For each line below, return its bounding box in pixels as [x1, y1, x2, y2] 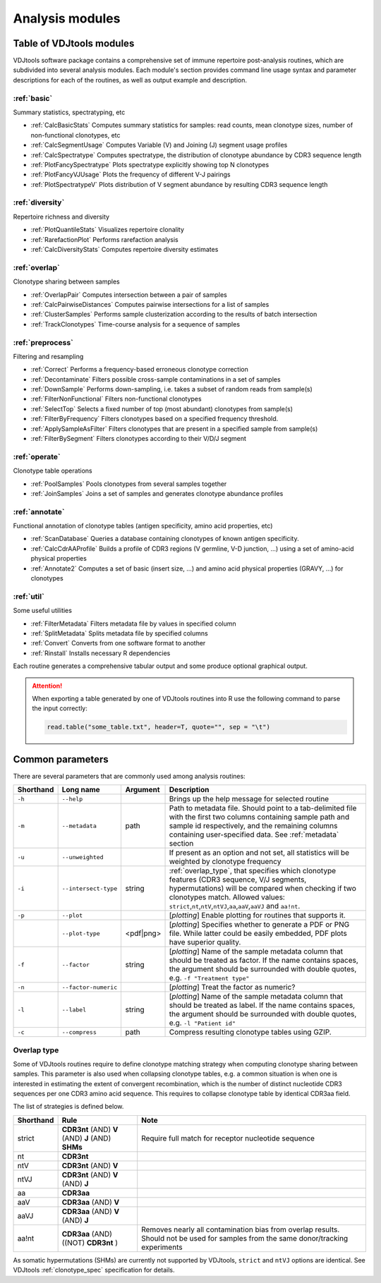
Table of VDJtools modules [13, 37, 135, 49]
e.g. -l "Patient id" [169, 1018, 236, 1028]
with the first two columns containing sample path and [169, 812, 350, 822]
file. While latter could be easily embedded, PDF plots [169, 928, 347, 938]
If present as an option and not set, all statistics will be [169, 848, 349, 858]
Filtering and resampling [13, 352, 84, 360]
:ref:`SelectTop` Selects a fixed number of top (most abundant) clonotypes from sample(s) [30, 404, 293, 413]
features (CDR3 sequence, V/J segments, [169, 875, 307, 884]
